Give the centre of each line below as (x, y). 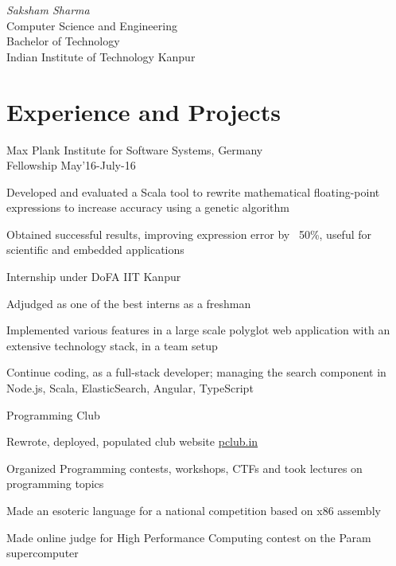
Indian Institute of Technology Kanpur (101, 56)
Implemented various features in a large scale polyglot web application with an (198, 330)
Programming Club (53, 414)
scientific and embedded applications (95, 250)
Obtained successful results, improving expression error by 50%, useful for (189, 234)
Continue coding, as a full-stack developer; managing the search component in (196, 372)
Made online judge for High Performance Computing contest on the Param (189, 537)
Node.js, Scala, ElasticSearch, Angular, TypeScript (130, 388)
